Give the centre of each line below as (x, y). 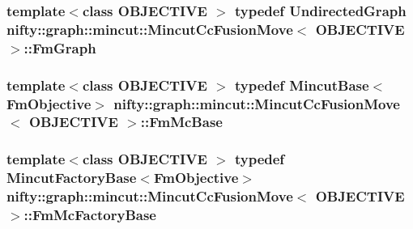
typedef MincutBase (302, 85)
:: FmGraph (60, 47)
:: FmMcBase (181, 122)
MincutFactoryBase (72, 178)
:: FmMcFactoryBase (90, 215)
